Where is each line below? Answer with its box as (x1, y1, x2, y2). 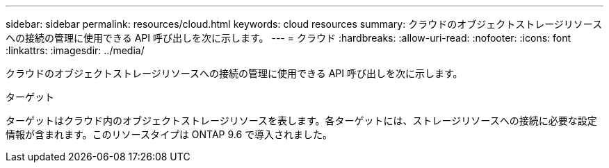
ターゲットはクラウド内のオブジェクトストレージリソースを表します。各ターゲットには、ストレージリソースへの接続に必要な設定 (6, 115, 597, 126)
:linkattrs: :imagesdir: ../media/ (6, 44, 145, 56)
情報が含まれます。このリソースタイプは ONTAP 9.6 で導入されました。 (6, 128, 333, 140)
